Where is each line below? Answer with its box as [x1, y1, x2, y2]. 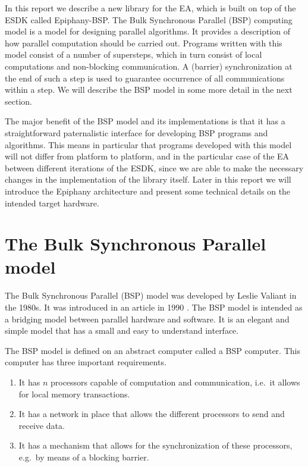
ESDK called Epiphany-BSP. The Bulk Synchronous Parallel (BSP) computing [5, 13, 293, 26]
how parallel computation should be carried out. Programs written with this [5, 36, 282, 49]
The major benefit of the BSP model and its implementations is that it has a [5, 115, 285, 127]
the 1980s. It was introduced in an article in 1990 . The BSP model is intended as [5, 301, 303, 313]
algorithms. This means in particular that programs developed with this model [5, 138, 292, 151]
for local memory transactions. [18, 387, 130, 400]
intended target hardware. [5, 196, 99, 209]
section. [5, 95, 32, 107]
